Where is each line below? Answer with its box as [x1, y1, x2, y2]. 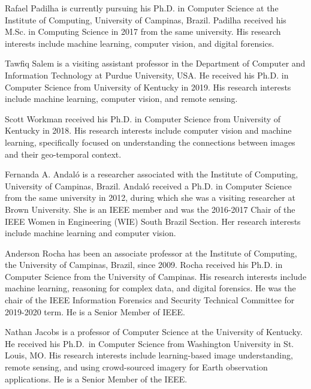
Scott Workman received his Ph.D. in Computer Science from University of [5, 112, 281, 125]
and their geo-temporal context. [5, 147, 122, 160]
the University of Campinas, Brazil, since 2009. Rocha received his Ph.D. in [5, 258, 283, 271]
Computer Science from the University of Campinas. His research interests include [5, 270, 307, 282]
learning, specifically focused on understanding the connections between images [5, 135, 295, 148]
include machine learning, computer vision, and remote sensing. [5, 92, 238, 105]
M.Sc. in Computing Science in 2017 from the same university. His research [5, 25, 281, 38]
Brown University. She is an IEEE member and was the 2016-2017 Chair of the [5, 203, 295, 215]
